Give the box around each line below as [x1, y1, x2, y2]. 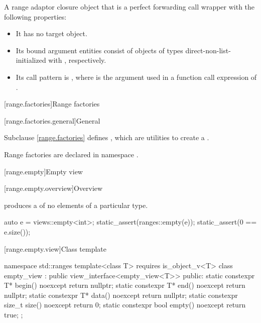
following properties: [4, 11, 67, 22]
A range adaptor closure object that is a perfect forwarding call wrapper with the [4, 2, 255, 12]
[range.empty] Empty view [4, 166, 83, 176]
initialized [16, 55, 46, 65]
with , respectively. [48, 55, 106, 65]
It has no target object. [16, 28, 87, 39]
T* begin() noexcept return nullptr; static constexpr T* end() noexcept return [4, 280, 245, 290]
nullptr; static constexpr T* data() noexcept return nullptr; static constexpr [4, 289, 238, 300]
